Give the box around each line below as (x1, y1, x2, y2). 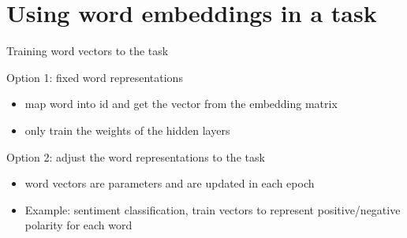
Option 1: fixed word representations (6, 69, 183, 85)
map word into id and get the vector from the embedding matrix (24, 95, 338, 112)
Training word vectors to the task (6, 43, 169, 59)
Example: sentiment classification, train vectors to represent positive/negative (24, 201, 401, 218)
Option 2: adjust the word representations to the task (6, 148, 265, 165)
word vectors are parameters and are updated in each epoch (24, 175, 315, 192)
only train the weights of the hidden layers (24, 121, 230, 138)
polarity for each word (24, 217, 133, 233)
